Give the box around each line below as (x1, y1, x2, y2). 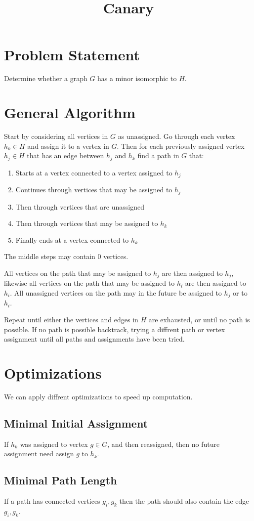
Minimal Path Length (4, 473, 117, 488)
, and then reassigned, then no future (107, 438, 220, 449)
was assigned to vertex (20, 438, 88, 449)
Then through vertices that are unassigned (15, 201, 144, 212)
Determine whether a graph (4, 73, 87, 84)
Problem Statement (4, 44, 140, 65)
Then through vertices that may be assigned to (15, 218, 158, 228)
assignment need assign (4, 448, 74, 459)
